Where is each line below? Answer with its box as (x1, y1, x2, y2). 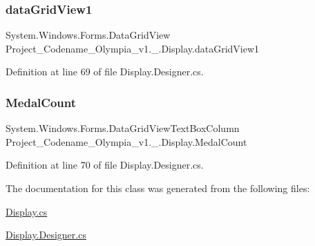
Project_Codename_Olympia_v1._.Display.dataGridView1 (6, 41, 260, 55)
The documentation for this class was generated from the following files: (6, 181, 310, 195)
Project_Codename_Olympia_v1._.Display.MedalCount (6, 134, 247, 149)
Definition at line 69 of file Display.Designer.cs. (6, 64, 204, 79)
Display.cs (6, 204, 48, 218)
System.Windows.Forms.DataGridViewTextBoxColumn (6, 121, 240, 135)
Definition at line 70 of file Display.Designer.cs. (6, 158, 204, 172)
